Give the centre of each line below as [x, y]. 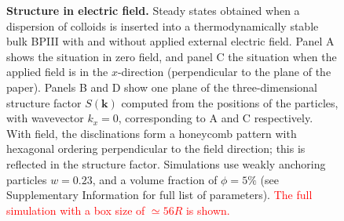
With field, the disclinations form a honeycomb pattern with [152, 133]
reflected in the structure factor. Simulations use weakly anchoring [166, 163]
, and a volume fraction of [155, 179]
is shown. [208, 210]
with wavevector [45, 118]
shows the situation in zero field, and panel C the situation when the [172, 56]
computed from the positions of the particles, [230, 102]
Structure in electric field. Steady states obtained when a [153, 10]
